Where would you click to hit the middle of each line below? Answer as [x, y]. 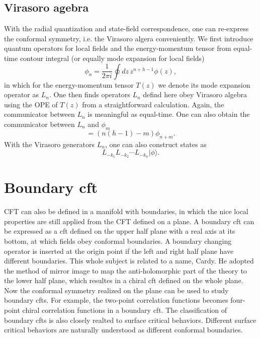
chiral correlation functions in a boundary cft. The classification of [125, 310]
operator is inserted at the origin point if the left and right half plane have [119, 251]
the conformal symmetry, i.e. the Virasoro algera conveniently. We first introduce [129, 38]
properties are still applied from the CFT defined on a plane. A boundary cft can [129, 221]
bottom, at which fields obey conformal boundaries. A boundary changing [118, 241]
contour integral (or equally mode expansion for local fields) [112, 58]
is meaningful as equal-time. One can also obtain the [169, 114]
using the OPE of [31, 104]
